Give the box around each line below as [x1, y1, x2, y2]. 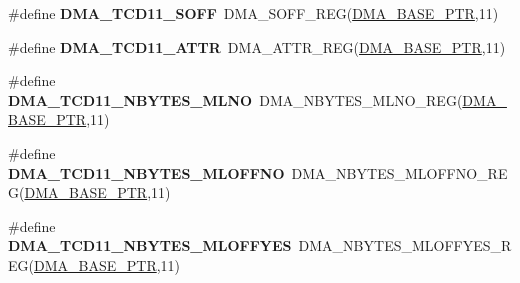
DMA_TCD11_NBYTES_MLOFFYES [8, 235, 292, 256]
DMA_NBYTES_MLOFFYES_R [298, 235, 512, 256]
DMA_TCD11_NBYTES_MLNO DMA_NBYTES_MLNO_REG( [8, 89, 463, 110]
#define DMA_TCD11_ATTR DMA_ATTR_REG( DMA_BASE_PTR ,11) [8, 36, 506, 57]
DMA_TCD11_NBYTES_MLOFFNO [8, 162, 285, 183]
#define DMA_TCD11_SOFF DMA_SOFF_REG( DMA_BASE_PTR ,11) [8, 3, 499, 23]
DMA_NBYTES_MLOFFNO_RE [291, 162, 508, 183]
